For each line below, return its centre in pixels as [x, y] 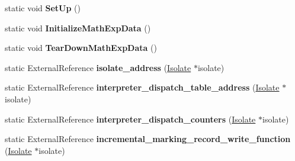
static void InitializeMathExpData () [78, 28]
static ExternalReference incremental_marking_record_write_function [148, 139]
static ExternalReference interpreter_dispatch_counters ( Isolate [130, 119]
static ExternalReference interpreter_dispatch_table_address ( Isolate [142, 87]
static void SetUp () [43, 8]
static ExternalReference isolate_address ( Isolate [98, 67]
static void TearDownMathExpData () [81, 48]
